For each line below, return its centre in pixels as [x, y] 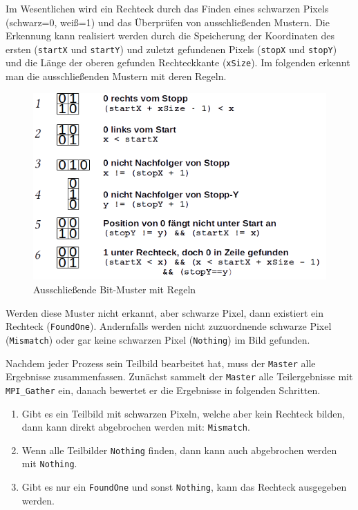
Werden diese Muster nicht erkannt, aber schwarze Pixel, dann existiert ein [165, 312]
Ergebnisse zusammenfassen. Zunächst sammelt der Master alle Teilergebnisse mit [179, 376]
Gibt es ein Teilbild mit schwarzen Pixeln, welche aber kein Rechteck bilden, [183, 413]
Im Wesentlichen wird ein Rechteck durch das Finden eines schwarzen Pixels [167, 8]
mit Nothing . [49, 463]
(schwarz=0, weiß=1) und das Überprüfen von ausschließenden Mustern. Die [168, 22]
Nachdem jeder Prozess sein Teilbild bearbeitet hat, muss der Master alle [161, 363]
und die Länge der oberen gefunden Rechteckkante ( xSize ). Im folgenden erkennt [178, 62]
